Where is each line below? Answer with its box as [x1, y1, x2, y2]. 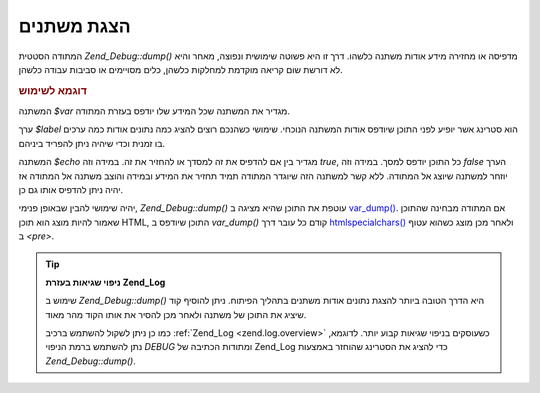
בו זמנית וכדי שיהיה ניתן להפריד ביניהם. [18, 137, 165, 149]
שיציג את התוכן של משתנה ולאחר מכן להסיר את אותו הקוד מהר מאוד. [45, 308, 307, 320]
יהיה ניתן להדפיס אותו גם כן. [18, 183, 124, 195]
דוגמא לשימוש [18, 83, 87, 97]
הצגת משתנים [18, 15, 131, 37]
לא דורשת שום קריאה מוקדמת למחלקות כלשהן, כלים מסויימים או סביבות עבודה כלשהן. [18, 63, 344, 75]
